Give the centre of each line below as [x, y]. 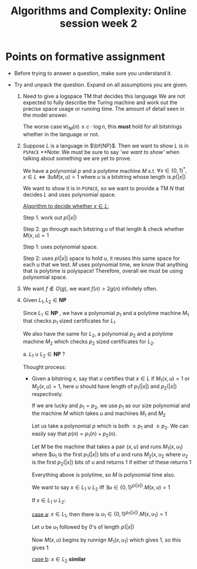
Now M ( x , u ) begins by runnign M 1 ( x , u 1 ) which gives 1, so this [106, 540]
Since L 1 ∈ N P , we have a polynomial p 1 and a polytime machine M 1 [106, 314]
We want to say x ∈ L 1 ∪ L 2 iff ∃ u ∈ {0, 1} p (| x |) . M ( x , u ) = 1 [101, 487]
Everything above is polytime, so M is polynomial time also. [104, 475]
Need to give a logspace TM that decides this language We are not [104, 96]
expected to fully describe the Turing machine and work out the [100, 102]
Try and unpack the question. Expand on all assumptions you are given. [101, 85]
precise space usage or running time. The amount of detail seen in [104, 108]
